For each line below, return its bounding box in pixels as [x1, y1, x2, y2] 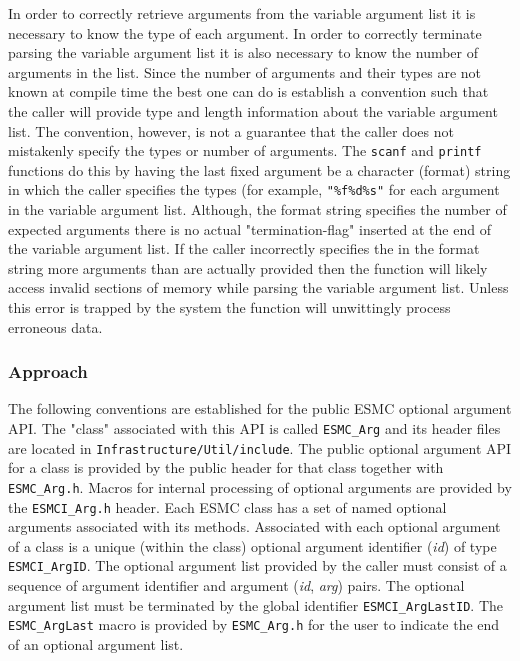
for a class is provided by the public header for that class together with [8, 457, 444, 478]
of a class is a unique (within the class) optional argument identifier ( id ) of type [8, 535, 497, 556]
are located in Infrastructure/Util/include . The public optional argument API [8, 437, 512, 458]
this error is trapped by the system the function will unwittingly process [8, 297, 451, 318]
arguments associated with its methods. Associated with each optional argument [8, 516, 501, 537]
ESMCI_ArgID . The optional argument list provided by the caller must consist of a [8, 555, 507, 576]
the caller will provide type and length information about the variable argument [8, 100, 498, 121]
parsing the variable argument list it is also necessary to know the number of [8, 42, 479, 63]
